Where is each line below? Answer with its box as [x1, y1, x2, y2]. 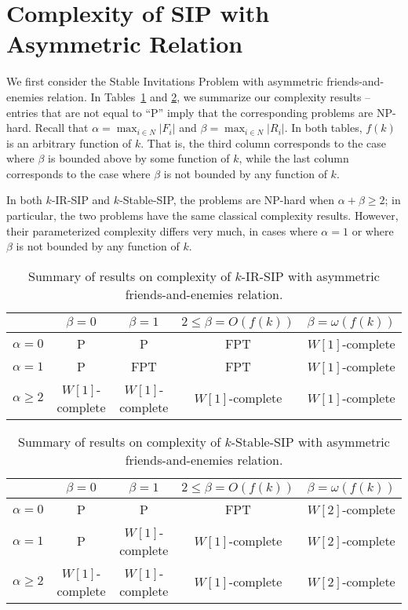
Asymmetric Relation [6, 27, 243, 60]
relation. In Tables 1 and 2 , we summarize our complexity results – [47, 88, 371, 104]
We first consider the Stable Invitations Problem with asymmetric [6, 73, 323, 89]
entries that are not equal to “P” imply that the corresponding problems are [6, 104, 373, 120]
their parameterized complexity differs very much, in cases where [6, 222, 318, 239]
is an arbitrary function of [6, 134, 132, 151]
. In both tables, [284, 119, 362, 136]
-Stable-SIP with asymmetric [231, 432, 390, 451]
